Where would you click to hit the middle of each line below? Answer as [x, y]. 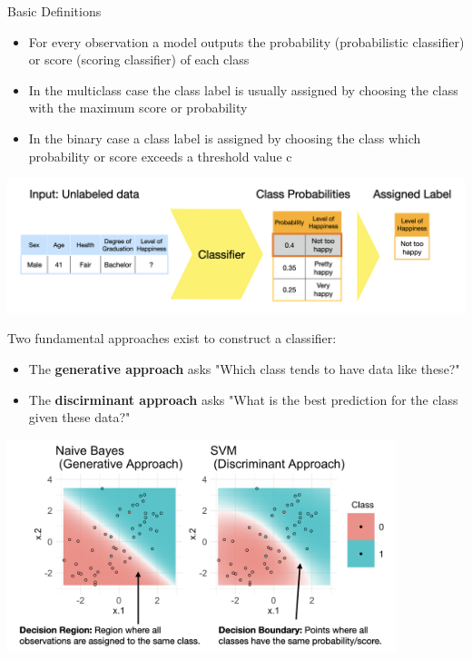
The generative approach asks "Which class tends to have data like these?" [244, 368]
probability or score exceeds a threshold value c [160, 156]
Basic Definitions [54, 11]
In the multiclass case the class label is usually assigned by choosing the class [243, 89]
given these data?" [79, 417]
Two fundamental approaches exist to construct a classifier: [172, 338]
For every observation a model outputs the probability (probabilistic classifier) [246, 41]
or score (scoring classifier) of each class [139, 59]
